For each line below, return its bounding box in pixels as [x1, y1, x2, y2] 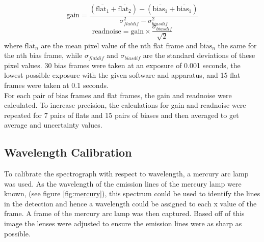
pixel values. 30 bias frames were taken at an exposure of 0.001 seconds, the [4, 59, 241, 70]
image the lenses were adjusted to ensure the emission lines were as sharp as [4, 218, 242, 229]
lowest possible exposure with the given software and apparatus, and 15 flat [4, 70, 241, 80]
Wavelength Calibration [4, 144, 132, 160]
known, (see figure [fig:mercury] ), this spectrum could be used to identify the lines [4, 188, 260, 199]
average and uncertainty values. [4, 119, 102, 130]
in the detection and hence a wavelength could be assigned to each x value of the [4, 198, 257, 208]
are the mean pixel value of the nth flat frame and [41, 40, 198, 50]
